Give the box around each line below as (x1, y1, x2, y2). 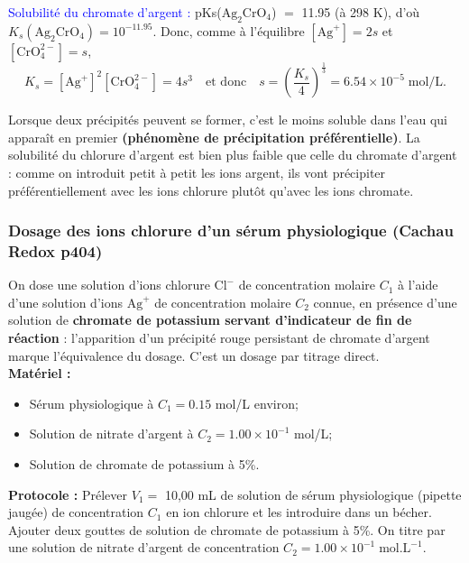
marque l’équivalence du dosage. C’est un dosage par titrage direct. (8, 346, 380, 365)
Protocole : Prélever (8, 485, 128, 503)
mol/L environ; (215, 393, 299, 412)
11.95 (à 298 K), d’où (301, 3, 420, 21)
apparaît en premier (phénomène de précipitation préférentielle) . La (8, 127, 420, 146)
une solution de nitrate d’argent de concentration (8, 538, 280, 557)
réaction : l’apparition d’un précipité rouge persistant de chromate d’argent (8, 328, 430, 347)
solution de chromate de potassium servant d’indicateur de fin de (8, 310, 412, 329)
